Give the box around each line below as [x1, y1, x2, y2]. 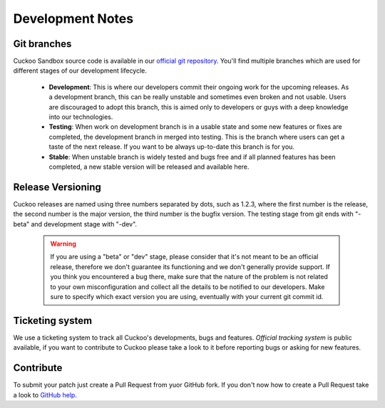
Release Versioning [13, 181, 101, 193]
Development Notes [13, 11, 134, 26]
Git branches [13, 38, 72, 50]
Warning [50, 239, 76, 249]
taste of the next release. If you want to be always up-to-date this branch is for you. [48, 142, 295, 151]
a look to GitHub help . [13, 390, 78, 399]
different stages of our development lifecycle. [13, 66, 148, 75]
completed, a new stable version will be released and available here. [48, 162, 250, 171]
